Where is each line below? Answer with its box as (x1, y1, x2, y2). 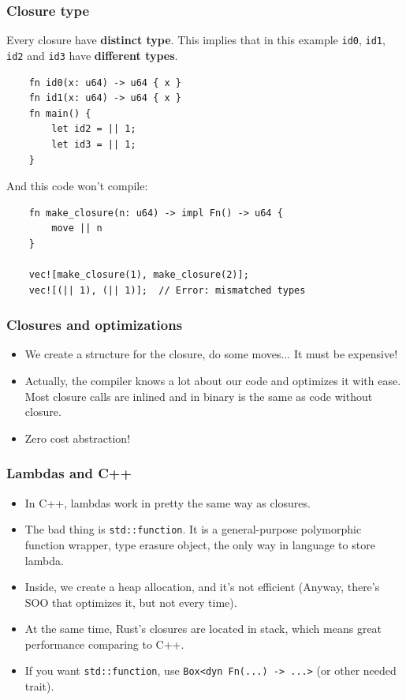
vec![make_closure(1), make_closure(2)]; (28, 269, 249, 281)
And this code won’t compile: (6, 178, 148, 194)
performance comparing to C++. (24, 635, 184, 652)
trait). (24, 678, 54, 694)
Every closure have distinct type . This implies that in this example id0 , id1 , (6, 32, 386, 48)
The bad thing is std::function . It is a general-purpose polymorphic (24, 521, 362, 537)
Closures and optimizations (6, 315, 183, 335)
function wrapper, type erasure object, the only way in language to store (24, 536, 375, 552)
